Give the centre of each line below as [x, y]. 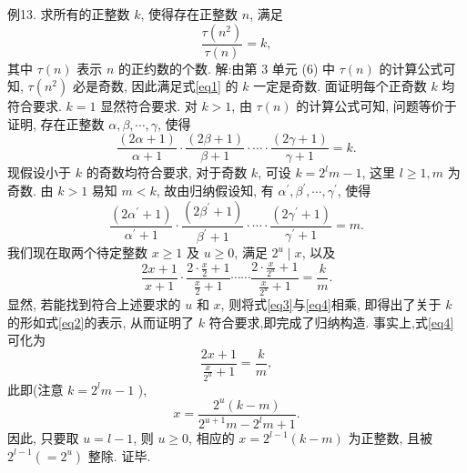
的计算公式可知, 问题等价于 [376, 106]
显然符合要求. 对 [149, 106]
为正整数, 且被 [391, 438]
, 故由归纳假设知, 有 [215, 191]
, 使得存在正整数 [189, 14]
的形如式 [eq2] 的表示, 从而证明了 [101, 322]
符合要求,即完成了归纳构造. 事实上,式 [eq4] [331, 322]
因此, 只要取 [43, 438]
